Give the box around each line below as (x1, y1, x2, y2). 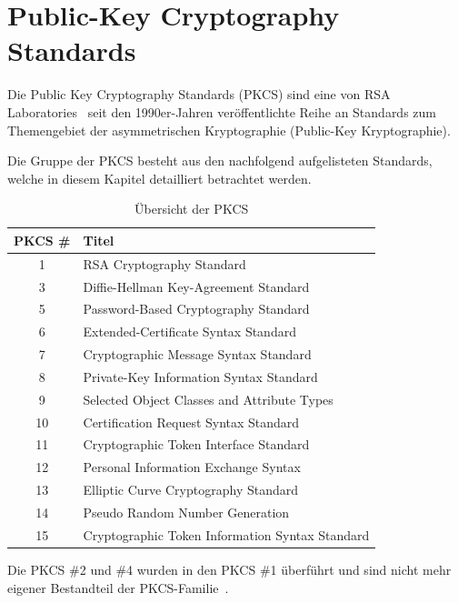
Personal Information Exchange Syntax (83, 457, 301, 477)
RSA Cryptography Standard (83, 254, 246, 273)
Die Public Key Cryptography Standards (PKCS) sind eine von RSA (7, 85, 391, 104)
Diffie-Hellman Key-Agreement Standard (83, 276, 310, 296)
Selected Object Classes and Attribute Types (83, 389, 334, 408)
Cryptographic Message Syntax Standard (83, 345, 312, 364)
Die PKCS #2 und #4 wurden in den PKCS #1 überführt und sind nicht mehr (7, 559, 452, 578)
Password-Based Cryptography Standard (83, 299, 310, 318)
